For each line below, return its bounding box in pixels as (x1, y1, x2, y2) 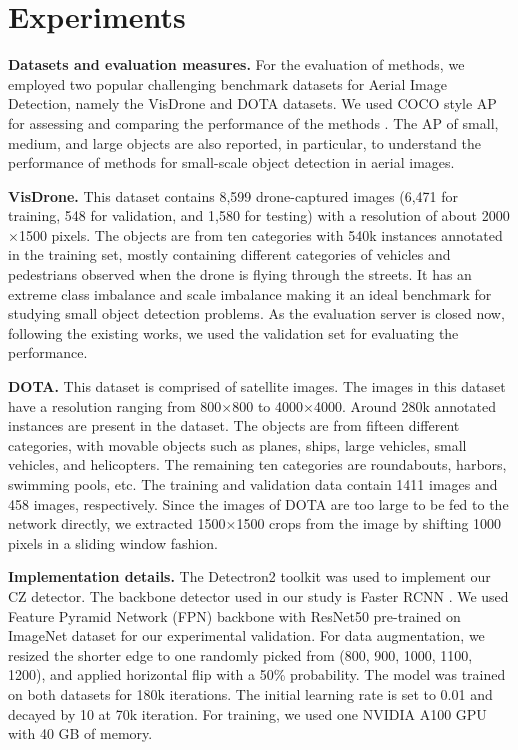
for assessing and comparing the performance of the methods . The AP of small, (8, 112, 499, 133)
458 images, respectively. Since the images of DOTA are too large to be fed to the (8, 493, 509, 514)
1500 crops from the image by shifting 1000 (236, 513, 502, 534)
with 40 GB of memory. (8, 723, 153, 744)
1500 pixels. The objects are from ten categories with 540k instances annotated (18, 224, 503, 245)
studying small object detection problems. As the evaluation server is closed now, (8, 303, 505, 324)
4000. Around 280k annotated (313, 395, 496, 416)
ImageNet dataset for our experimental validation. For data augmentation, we (8, 625, 485, 646)
